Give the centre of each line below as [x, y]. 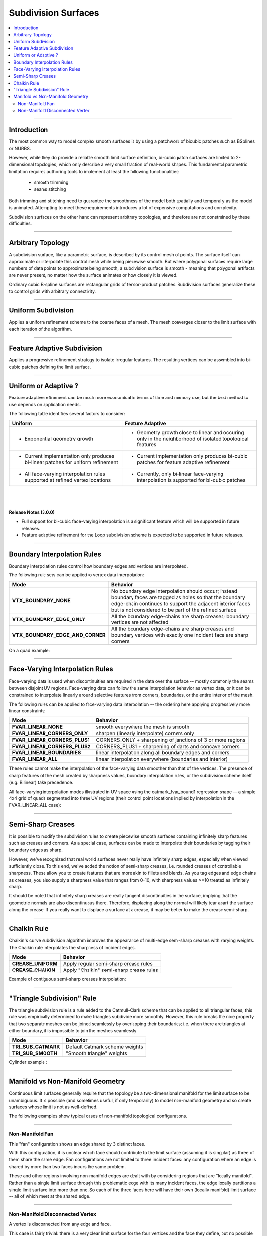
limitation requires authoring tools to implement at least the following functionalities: [94, 171]
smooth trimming [51, 182]
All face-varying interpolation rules [65, 474]
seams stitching [50, 189]
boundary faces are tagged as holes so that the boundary [178, 597]
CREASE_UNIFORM [35, 963]
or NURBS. [20, 148]
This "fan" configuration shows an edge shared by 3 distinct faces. [77, 1144]
